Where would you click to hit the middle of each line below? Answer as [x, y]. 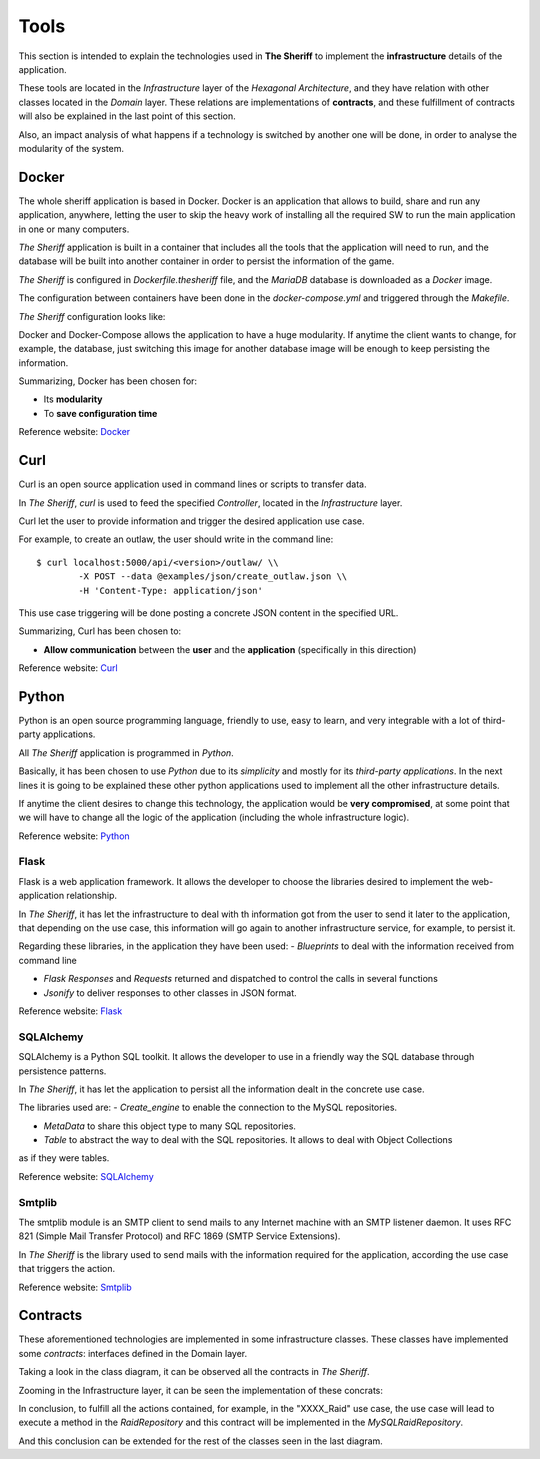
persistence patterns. [62, 1071]
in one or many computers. [74, 229]
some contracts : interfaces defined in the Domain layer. [133, 1353]
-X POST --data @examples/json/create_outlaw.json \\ [213, 576]
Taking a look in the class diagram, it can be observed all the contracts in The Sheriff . [194, 1372]
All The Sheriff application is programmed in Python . [126, 752]
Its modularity [73, 399]
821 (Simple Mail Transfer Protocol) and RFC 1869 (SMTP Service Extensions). [179, 1236]
